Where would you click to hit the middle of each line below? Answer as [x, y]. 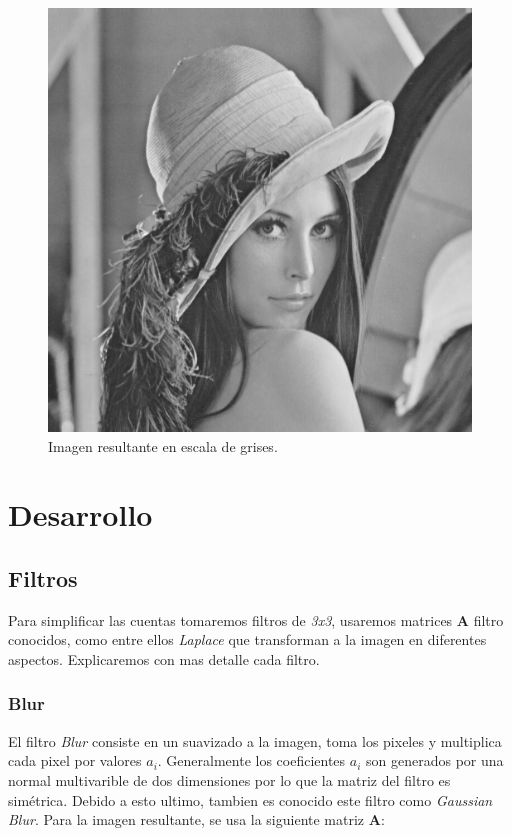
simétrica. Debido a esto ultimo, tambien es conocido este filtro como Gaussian [250, 799]
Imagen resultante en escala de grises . [163, 445]
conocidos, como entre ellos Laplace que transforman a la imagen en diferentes [247, 639]
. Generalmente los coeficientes [251, 760]
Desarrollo [80, 514]
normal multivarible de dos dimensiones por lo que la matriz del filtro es [229, 779]
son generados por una [435, 760]
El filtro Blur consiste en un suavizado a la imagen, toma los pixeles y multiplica [255, 740]
